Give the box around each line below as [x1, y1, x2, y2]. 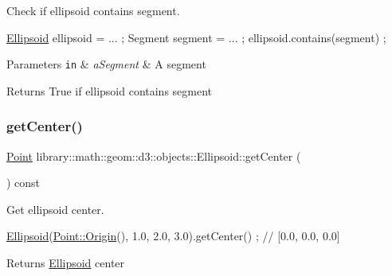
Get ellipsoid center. [6, 200, 104, 217]
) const [6, 174, 41, 191]
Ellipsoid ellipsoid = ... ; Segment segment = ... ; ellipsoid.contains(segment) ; [6, 29, 386, 45]
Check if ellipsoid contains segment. [6, 2, 180, 18]
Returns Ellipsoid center [6, 255, 125, 271]
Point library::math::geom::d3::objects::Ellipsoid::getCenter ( [6, 147, 301, 164]
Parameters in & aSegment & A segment [6, 56, 206, 72]
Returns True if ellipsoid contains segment [6, 82, 213, 99]
